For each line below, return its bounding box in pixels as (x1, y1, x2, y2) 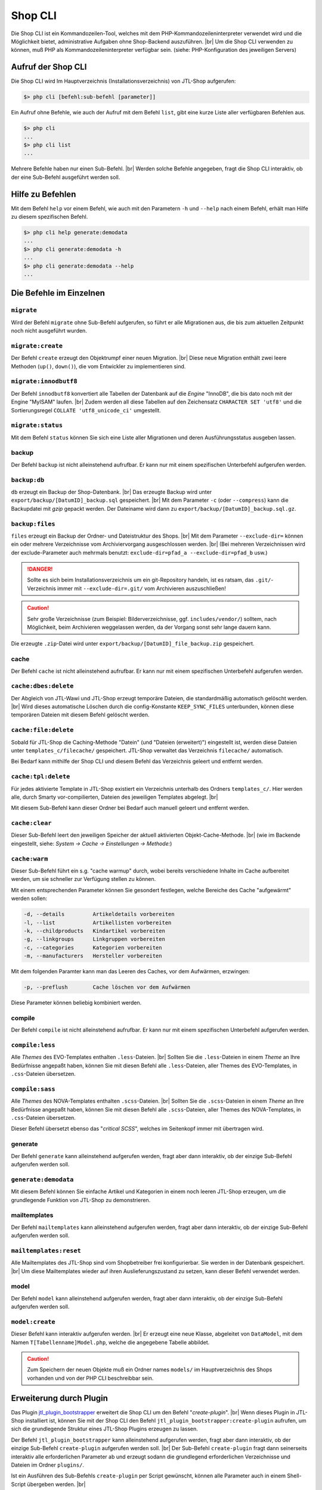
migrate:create (11, 342, 63, 350)
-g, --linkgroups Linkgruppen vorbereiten (23, 936, 165, 943)
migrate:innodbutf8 (11, 377, 78, 386)
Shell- (287, 1472, 302, 1479)
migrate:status (11, 421, 63, 429)
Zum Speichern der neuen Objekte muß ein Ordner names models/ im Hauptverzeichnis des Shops (27, 1366, 273, 1373)
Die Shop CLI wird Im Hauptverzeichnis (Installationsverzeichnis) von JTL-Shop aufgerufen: (11, 77, 236, 85)
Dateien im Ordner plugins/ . (11, 1461, 85, 1469)
